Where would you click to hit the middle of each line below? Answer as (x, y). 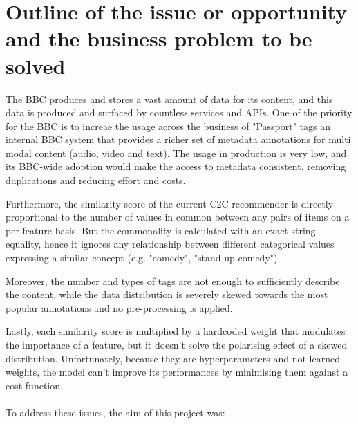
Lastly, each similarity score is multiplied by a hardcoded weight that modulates (176, 331)
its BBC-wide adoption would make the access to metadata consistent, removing (176, 166)
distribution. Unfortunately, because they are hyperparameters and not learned (173, 358)
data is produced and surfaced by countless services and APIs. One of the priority (179, 112)
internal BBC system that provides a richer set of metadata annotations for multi (178, 139)
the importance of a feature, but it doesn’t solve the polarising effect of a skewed (177, 344)
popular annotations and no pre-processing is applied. (119, 307)
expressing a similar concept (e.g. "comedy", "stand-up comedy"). (143, 258)
